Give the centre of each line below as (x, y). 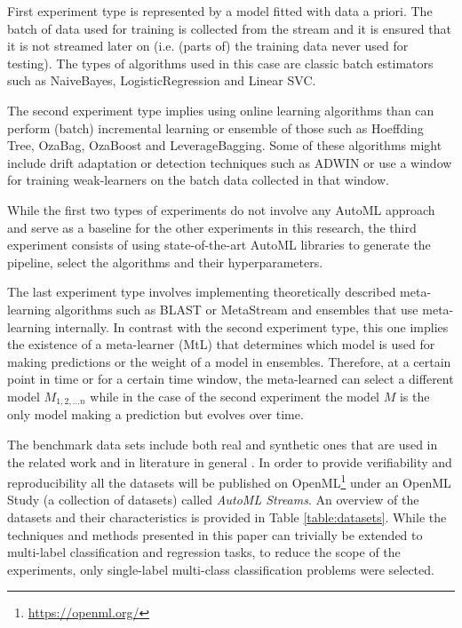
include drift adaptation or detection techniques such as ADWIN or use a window (230, 162)
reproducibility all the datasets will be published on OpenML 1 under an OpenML (229, 481)
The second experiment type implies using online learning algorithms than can (221, 110)
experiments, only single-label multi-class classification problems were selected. (221, 569)
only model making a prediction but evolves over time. (155, 414)
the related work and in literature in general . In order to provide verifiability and (230, 461)
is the (414, 396)
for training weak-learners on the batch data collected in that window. (198, 180)
